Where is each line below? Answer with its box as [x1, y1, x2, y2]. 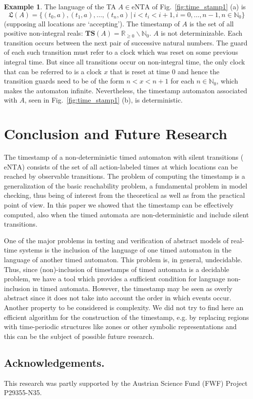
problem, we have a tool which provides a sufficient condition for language [4, 273, 225, 284]
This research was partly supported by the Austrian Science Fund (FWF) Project [4, 378, 248, 388]
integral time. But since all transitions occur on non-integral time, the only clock [4, 56, 245, 66]
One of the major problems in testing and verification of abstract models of [4, 235, 229, 245]
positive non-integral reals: [4, 28, 83, 38]
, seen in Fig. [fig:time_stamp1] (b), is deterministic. [24, 95, 183, 105]
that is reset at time [110, 66, 170, 76]
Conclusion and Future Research [4, 124, 228, 144]
